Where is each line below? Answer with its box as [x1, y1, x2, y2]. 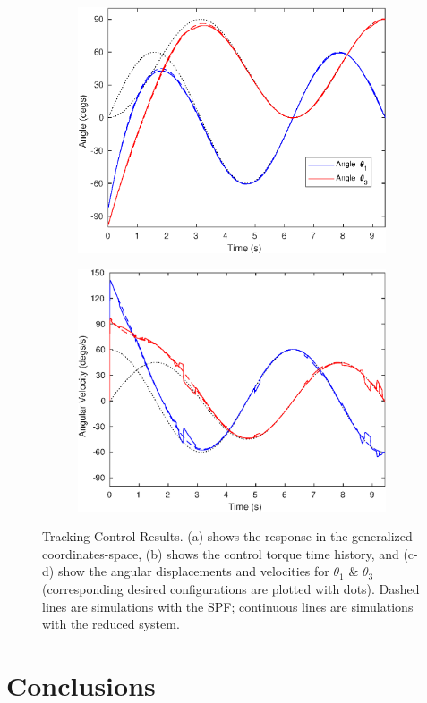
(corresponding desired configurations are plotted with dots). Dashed [42, 579, 420, 597]
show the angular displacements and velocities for [57, 562, 329, 580]
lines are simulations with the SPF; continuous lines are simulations [42, 597, 414, 615]
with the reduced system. [42, 614, 180, 633]
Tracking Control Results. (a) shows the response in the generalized [42, 527, 413, 546]
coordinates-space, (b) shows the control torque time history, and [42, 544, 399, 563]
